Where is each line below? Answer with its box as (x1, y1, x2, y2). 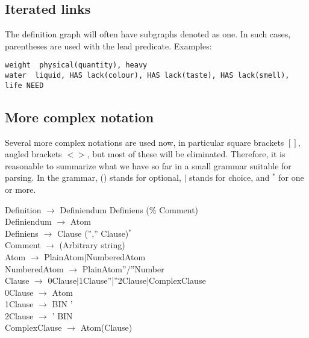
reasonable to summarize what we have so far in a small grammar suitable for (5, 159, 292, 172)
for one (278, 171, 304, 184)
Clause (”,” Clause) (57, 227, 129, 239)
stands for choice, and (189, 171, 270, 184)
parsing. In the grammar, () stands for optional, (5, 171, 181, 184)
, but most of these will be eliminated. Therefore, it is (87, 148, 286, 160)
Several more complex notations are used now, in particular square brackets (5, 136, 284, 148)
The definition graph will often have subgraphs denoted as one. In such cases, (5, 28, 291, 40)
